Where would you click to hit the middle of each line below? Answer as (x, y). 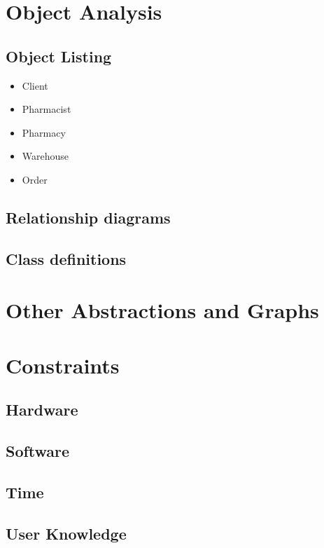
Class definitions (66, 258)
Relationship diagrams (88, 217)
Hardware (42, 410)
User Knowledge (66, 533)
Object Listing (59, 56)
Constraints (63, 365)
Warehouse (45, 156)
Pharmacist (47, 109)
